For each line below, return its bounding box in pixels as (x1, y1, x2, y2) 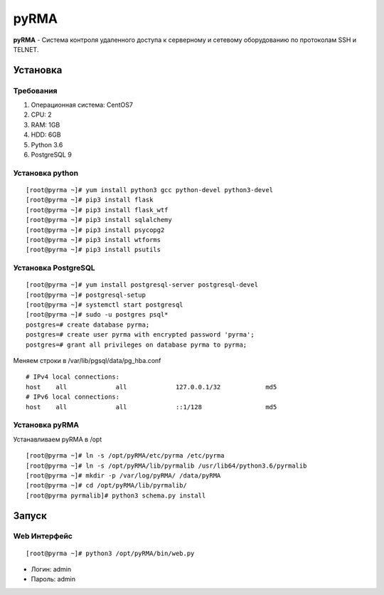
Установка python (13, 168, 78, 178)
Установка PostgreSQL (13, 263, 95, 273)
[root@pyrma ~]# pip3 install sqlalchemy (26, 216, 172, 224)
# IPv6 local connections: (26, 393, 120, 401)
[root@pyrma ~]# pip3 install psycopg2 (26, 226, 165, 234)
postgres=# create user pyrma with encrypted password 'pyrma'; (26, 331, 255, 339)
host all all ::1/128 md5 (26, 403, 277, 411)
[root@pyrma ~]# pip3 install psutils (26, 246, 161, 254)
